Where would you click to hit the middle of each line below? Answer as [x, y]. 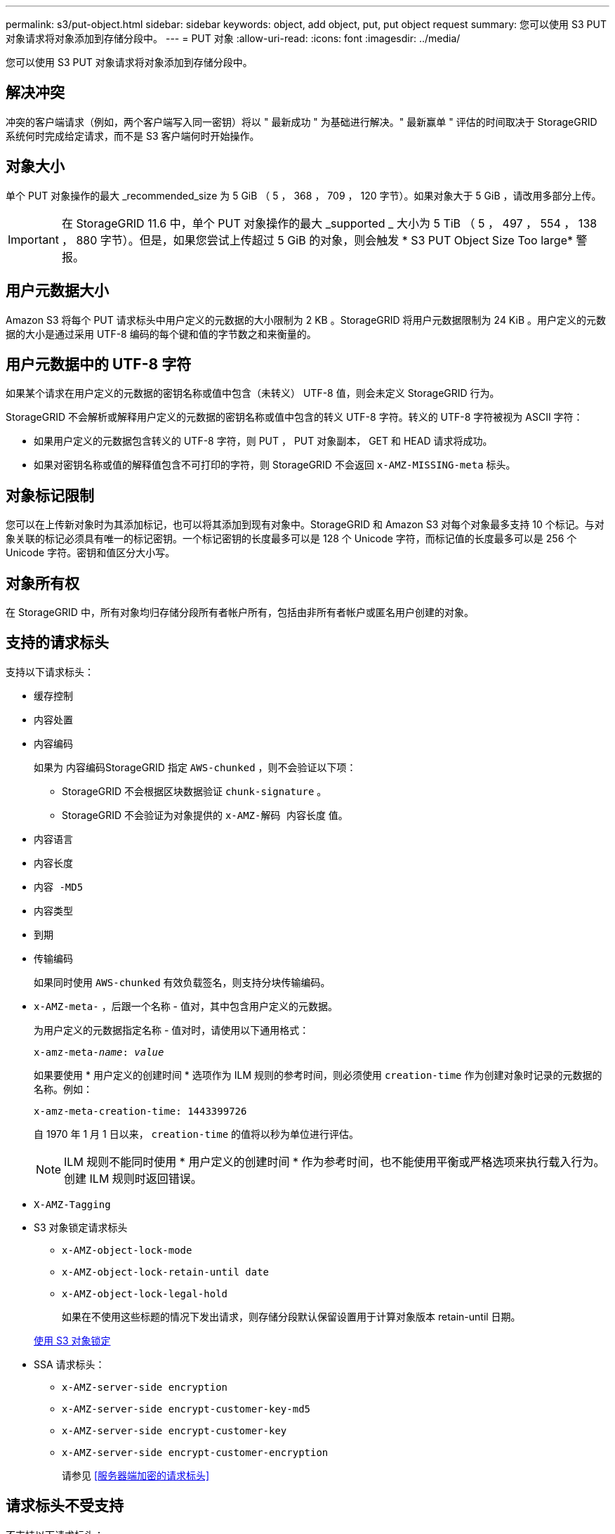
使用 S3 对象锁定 [72, 1340]
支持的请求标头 [57, 643]
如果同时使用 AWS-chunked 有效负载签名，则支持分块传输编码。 [182, 982]
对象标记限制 [50, 495]
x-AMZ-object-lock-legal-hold [145, 1293]
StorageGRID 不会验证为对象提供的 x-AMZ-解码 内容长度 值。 [205, 815]
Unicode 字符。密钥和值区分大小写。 [91, 553]
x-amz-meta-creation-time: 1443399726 [140, 1111]
